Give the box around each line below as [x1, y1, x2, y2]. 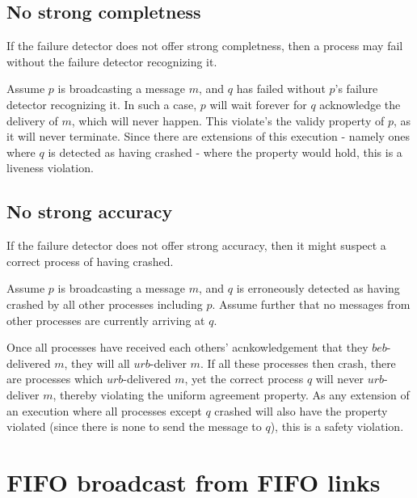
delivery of [6, 112, 58, 129]
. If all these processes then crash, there [200, 354, 396, 371]
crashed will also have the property [214, 402, 388, 419]
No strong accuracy [6, 199, 173, 224]
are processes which [6, 370, 103, 387]
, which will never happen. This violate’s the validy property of [71, 112, 385, 129]
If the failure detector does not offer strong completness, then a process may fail [6, 37, 403, 54]
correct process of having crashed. [6, 252, 174, 269]
